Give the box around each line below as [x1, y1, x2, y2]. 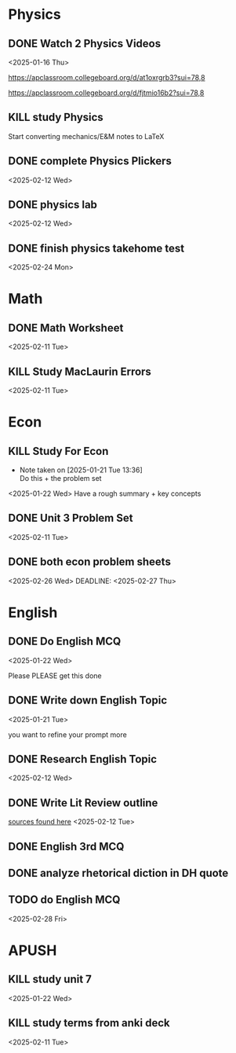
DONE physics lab [8, 198, 98, 211]
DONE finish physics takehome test [8, 241, 185, 255]
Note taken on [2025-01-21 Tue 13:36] [19, 465, 143, 475]
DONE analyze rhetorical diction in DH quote [8, 866, 229, 879]
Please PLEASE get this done [8, 670, 102, 681]
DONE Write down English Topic [8, 694, 168, 707]
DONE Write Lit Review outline [8, 796, 158, 809]
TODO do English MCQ [8, 893, 121, 907]
